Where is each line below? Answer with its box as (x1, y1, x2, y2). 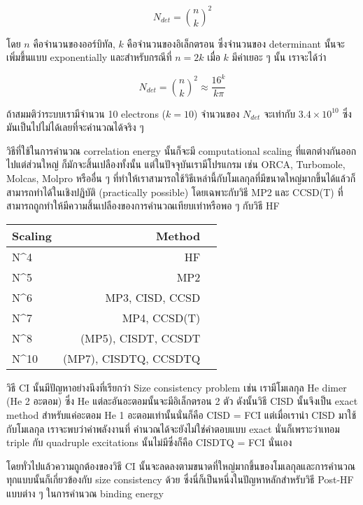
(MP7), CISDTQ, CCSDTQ (62, 350, 201, 366)
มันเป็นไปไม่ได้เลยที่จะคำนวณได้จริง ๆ (6, 120, 144, 134)
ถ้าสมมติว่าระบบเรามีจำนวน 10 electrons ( (6, 106, 166, 120)
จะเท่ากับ (264, 106, 296, 120)
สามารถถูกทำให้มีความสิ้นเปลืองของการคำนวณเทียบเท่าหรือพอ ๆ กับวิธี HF (6, 198, 280, 213)
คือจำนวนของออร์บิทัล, (33, 36, 115, 50)
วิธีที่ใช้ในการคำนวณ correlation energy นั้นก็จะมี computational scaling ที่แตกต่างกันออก (6, 143, 357, 158)
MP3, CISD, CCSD (105, 289, 201, 305)
